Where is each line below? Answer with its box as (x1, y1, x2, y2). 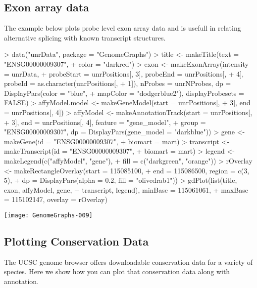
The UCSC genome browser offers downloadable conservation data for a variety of (4, 256, 253, 267)
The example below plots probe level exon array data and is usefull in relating (4, 23, 241, 33)
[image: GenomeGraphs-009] (4, 211, 93, 219)
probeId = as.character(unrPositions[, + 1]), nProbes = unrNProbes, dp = (4, 78, 231, 88)
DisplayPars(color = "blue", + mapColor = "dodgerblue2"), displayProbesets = (4, 87, 244, 98)
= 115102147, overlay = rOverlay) (4, 194, 107, 205)
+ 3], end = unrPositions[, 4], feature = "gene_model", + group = (4, 117, 206, 127)
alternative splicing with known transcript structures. (4, 32, 166, 42)
